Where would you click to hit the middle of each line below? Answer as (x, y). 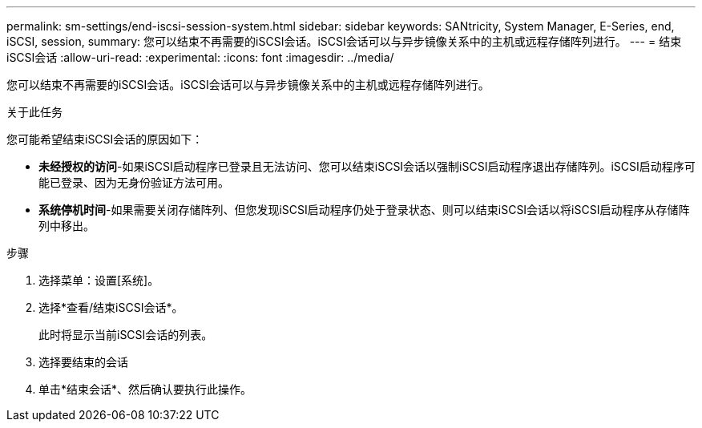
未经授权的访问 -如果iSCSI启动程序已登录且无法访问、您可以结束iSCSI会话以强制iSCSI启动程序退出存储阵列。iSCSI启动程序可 (367, 166)
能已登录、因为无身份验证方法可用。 (134, 182)
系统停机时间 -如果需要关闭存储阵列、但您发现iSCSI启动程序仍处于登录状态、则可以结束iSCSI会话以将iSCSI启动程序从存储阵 (364, 210)
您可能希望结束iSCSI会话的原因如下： (105, 139)
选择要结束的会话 (83, 362)
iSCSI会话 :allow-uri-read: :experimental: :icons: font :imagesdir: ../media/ (200, 57)
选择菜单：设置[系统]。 (99, 280)
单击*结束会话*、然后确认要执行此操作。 (145, 389)
